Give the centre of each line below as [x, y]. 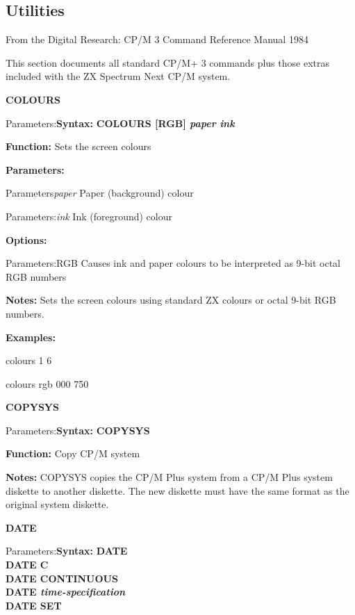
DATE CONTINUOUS [62, 578]
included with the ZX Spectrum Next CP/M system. [118, 76]
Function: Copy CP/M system [73, 453]
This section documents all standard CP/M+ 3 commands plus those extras [167, 62]
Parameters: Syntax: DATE [67, 551]
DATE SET [34, 605]
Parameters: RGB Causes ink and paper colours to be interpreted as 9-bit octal [173, 263]
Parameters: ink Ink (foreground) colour [89, 216]
